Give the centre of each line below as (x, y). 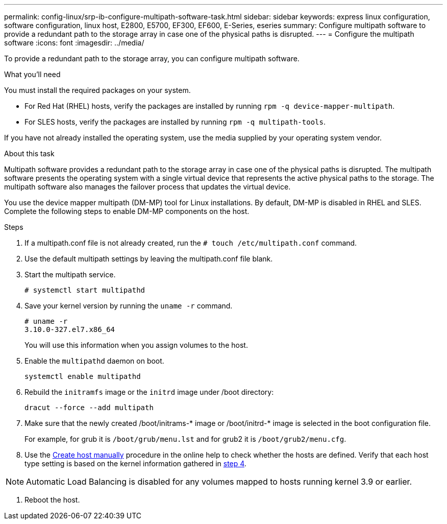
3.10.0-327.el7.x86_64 (70, 329)
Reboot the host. (52, 500)
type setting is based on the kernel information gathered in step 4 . (135, 463)
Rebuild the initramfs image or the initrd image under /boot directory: (149, 392)
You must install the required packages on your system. (97, 90)
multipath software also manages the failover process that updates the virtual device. (147, 187)
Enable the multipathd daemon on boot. (94, 361)
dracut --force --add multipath (89, 408)
